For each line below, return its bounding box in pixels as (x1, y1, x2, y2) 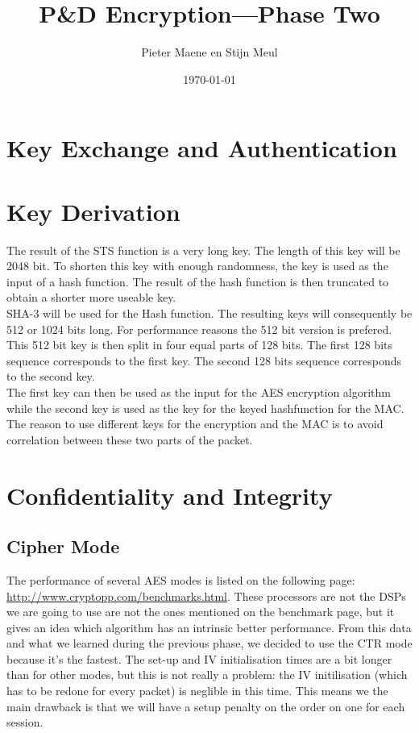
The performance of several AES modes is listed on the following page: (6, 571, 355, 588)
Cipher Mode (6, 534, 120, 559)
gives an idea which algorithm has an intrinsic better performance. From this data (6, 618, 412, 635)
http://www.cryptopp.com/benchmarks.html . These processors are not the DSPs (6, 587, 406, 604)
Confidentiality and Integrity (6, 478, 333, 511)
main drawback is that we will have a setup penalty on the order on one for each (6, 698, 405, 714)
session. (6, 714, 44, 731)
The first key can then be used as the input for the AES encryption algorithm (6, 383, 391, 400)
